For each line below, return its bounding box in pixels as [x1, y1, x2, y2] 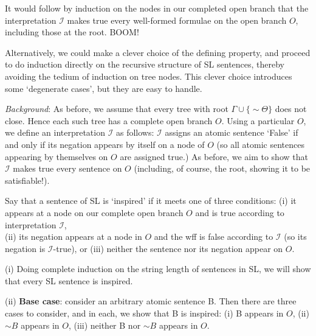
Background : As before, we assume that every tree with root [5, 102, 228, 115]
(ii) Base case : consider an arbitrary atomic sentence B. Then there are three [5, 295, 297, 307]
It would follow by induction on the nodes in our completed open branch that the [5, 2, 309, 14]
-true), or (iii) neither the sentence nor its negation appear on [53, 242, 283, 254]
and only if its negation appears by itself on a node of [5, 138, 205, 150]
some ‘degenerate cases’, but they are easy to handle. [5, 82, 202, 94]
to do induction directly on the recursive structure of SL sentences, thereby [5, 58, 285, 71]
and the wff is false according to [154, 230, 273, 243]
